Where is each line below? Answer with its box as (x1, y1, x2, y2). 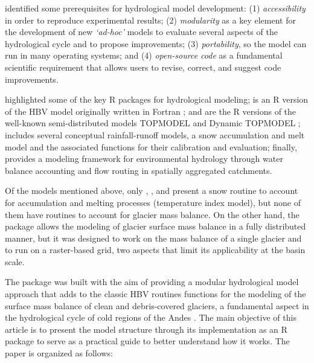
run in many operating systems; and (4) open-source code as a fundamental (5, 49, 283, 62)
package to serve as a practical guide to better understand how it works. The (5, 335, 290, 347)
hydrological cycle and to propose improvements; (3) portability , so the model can (5, 37, 307, 50)
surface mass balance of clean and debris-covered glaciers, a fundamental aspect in (5, 299, 309, 312)
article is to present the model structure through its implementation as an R (5, 323, 287, 335)
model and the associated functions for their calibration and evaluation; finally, (5, 140, 297, 153)
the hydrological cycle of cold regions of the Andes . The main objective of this (5, 311, 296, 324)
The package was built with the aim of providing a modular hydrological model (5, 275, 299, 288)
